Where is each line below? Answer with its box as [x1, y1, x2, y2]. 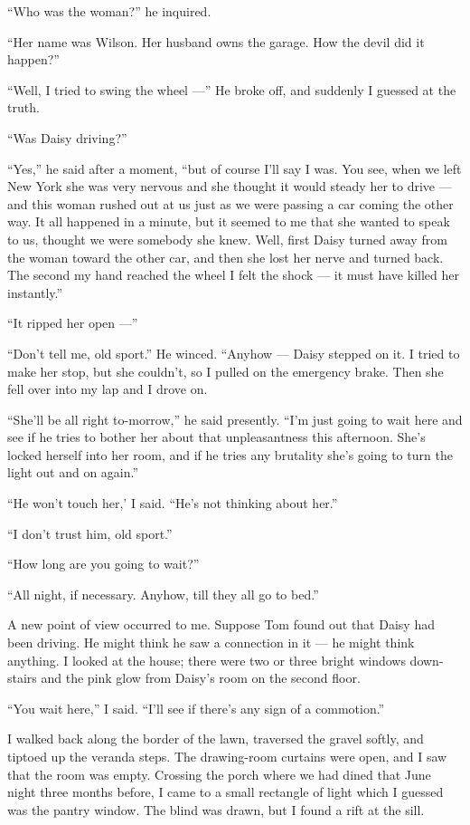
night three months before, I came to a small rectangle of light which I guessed [7, 782, 444, 801]
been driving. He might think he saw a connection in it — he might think [7, 633, 415, 652]
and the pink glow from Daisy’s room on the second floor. [41, 668, 361, 687]
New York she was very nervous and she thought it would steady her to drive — [7, 177, 452, 196]
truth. [7, 98, 40, 117]
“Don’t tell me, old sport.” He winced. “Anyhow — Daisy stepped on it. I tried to [7, 343, 460, 362]
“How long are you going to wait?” [7, 554, 200, 573]
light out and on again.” [7, 463, 139, 482]
